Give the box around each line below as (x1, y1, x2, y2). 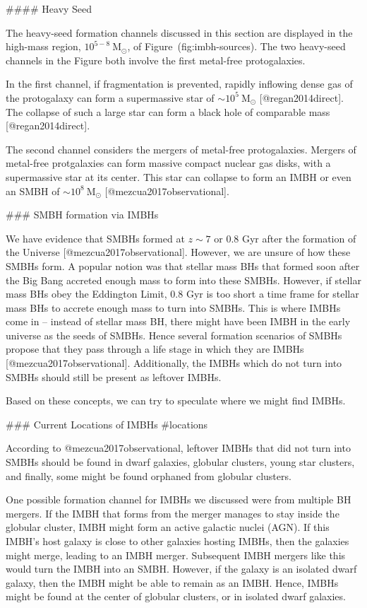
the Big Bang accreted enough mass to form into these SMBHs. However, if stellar (6, 272, 361, 287)
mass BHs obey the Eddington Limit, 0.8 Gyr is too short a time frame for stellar (6, 286, 359, 301)
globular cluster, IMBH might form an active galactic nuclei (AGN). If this (6, 520, 330, 534)
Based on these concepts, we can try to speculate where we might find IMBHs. (6, 393, 346, 408)
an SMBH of (6, 183, 60, 198)
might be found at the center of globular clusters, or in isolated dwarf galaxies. (6, 589, 346, 604)
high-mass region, (6, 39, 81, 54)
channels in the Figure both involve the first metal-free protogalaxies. (6, 52, 306, 67)
